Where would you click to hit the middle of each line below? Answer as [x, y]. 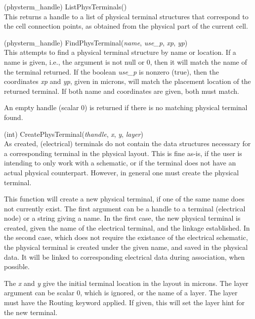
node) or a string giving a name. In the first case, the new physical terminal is [122, 218]
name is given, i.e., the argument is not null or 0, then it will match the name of [126, 61]
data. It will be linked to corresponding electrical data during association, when [125, 257]
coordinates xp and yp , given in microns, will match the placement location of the [127, 81]
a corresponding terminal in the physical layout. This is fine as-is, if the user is [123, 153]
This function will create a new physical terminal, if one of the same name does [124, 199]
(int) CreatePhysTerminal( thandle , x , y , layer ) [74, 134]
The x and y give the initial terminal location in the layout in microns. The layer [126, 283]
